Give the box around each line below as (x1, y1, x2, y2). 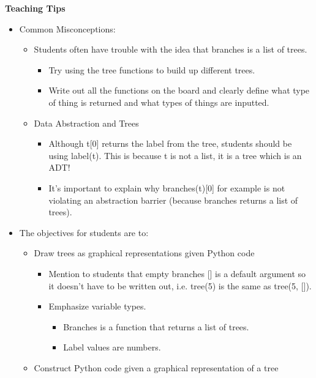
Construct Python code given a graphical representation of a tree (34, 361, 279, 374)
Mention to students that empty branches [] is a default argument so (48, 267, 306, 280)
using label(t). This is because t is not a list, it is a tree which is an (48, 149, 302, 161)
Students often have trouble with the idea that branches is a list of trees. (34, 43, 307, 56)
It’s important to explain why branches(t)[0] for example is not (48, 181, 285, 194)
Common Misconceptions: (19, 22, 116, 35)
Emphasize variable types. (48, 300, 146, 313)
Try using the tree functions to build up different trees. (48, 63, 255, 76)
